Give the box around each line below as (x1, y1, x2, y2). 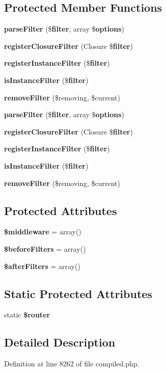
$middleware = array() (4, 226, 81, 237)
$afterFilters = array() (4, 260, 80, 271)
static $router (4, 309, 50, 320)
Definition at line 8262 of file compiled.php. (4, 358, 140, 369)
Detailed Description (4, 334, 116, 350)
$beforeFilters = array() (4, 243, 86, 254)
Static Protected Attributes (4, 285, 152, 301)
